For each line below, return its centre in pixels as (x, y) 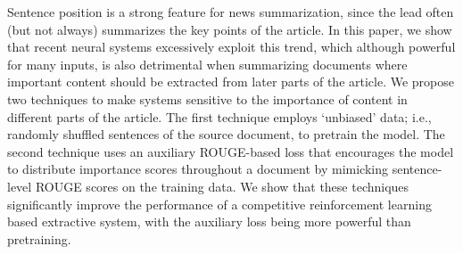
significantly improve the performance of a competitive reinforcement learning (219, 204)
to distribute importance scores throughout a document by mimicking (198, 169)
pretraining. (39, 238)
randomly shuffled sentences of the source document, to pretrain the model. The (226, 134)
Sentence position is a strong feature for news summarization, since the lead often (231, 12)
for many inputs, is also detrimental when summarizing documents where (207, 64)
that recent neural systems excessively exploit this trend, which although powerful (231, 47)
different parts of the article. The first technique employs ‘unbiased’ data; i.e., (219, 116)
